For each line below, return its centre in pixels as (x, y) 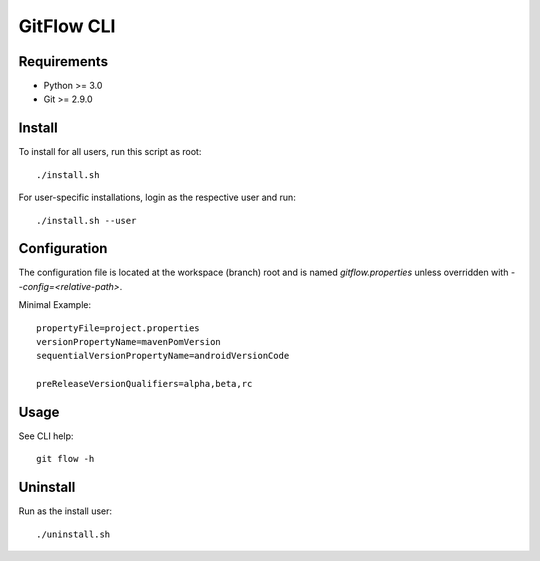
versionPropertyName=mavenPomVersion (129, 341)
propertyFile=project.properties (118, 328)
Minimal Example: (55, 305)
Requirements (63, 61)
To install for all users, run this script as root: (110, 152)
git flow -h (65, 459)
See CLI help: (46, 436)
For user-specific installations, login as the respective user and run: (157, 197)
